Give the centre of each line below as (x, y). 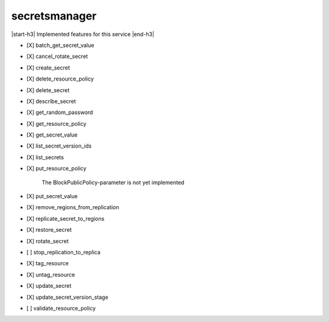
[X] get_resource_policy (56, 123)
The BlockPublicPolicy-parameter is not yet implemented (113, 182)
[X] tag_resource (48, 263)
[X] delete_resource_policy (60, 79)
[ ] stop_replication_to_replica (63, 252)
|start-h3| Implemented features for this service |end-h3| (83, 34)
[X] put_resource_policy (56, 168)
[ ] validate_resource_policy (61, 308)
